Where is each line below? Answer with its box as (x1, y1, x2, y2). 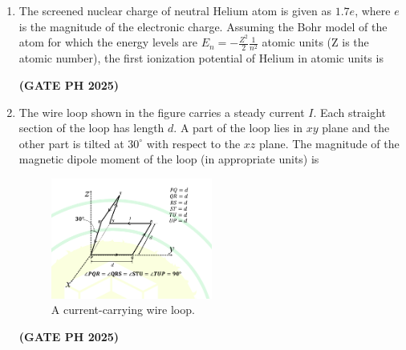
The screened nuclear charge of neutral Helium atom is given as (18, 2, 332, 18)
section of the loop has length (18, 119, 164, 136)
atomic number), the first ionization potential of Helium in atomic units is (18, 50, 384, 66)
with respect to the (146, 135, 241, 151)
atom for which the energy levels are (18, 34, 198, 50)
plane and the (322, 119, 390, 136)
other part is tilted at (18, 135, 124, 151)
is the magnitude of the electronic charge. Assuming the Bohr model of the (18, 18, 388, 34)
